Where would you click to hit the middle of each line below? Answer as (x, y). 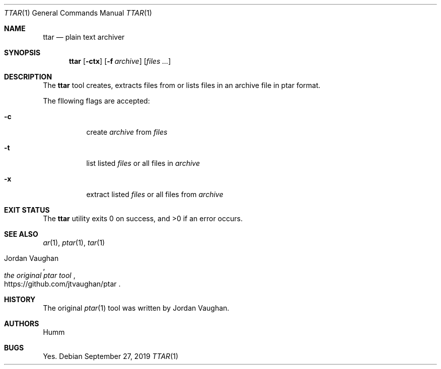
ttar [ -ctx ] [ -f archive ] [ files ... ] (120, 61)
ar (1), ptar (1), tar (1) (74, 243)
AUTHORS (22, 324)
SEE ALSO (21, 234)
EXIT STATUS (27, 210)
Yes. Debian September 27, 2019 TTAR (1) (111, 356)
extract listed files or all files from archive (155, 194)
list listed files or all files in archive (143, 163)
